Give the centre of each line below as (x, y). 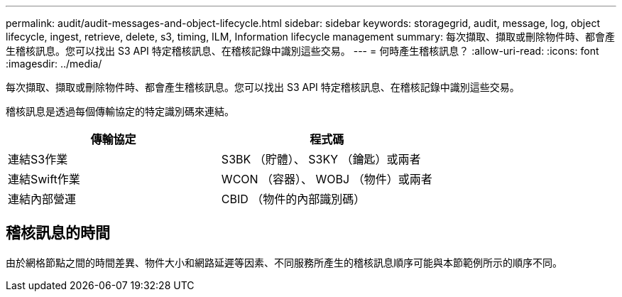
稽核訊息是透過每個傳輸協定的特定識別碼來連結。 (120, 111)
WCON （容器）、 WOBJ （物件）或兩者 (327, 179)
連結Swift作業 (44, 179)
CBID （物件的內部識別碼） (293, 199)
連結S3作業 (38, 159)
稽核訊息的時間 (58, 233)
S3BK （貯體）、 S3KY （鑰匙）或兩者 (321, 159)
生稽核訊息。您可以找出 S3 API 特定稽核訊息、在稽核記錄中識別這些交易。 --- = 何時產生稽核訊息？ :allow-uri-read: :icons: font (302, 51)
